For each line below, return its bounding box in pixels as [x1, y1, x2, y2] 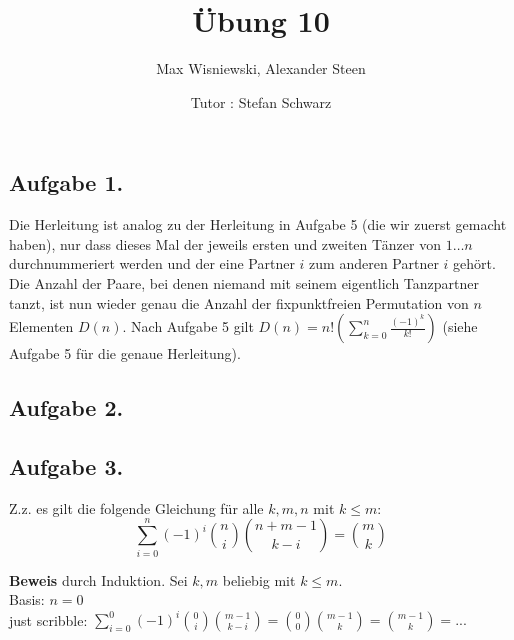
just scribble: [9, 609, 88, 630]
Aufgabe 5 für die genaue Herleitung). [9, 343, 241, 364]
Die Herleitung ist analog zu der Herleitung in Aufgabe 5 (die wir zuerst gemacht [9, 214, 507, 235]
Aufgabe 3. [9, 450, 124, 481]
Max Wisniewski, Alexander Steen [156, 58, 366, 79]
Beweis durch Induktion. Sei [9, 569, 188, 590]
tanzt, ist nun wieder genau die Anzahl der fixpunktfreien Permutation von [9, 292, 469, 313]
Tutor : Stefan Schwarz [190, 91, 332, 112]
